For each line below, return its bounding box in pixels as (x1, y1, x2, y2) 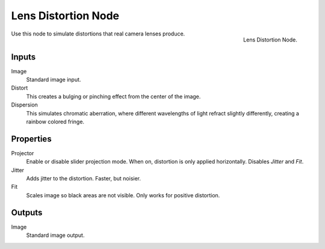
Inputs (11, 52, 36, 62)
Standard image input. (26, 76, 81, 84)
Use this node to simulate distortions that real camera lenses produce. (11, 30, 185, 37)
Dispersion (11, 101, 39, 108)
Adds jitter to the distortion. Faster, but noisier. (26, 175, 141, 182)
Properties (11, 134, 52, 144)
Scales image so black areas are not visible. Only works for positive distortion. (26, 191, 220, 198)
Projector (11, 149, 34, 156)
